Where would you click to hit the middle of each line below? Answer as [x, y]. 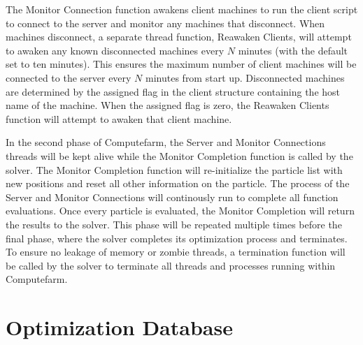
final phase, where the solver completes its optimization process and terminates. [177, 238]
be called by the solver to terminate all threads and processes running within [171, 265]
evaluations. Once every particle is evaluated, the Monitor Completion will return [180, 211]
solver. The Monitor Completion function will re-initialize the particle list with [174, 169]
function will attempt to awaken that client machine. [119, 118]
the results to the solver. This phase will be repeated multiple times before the [174, 224]
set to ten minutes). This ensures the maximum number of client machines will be [181, 64]
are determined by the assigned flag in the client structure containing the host [173, 91]
